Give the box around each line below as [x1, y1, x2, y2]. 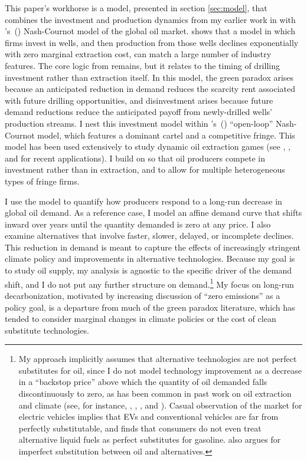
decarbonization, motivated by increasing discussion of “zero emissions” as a [5, 289, 280, 301]
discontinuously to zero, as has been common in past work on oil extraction [18, 387, 292, 400]
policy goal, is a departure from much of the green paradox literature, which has [5, 301, 295, 313]
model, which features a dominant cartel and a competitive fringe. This [37, 129, 295, 141]
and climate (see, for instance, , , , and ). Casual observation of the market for [18, 399, 302, 411]
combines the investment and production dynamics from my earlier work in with [5, 13, 296, 25]
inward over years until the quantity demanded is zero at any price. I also [5, 218, 271, 230]
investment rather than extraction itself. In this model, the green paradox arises [5, 71, 294, 83]
